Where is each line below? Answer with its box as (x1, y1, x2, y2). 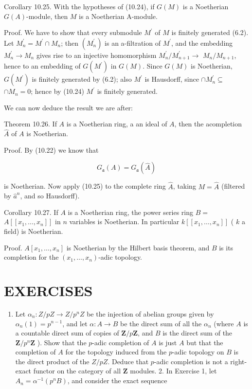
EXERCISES (4, 280, 93, 300)
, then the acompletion (174, 119, 242, 129)
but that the (186, 337, 223, 347)
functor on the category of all (33, 366, 121, 376)
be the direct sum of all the (120, 318, 202, 328)
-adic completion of (92, 337, 149, 347)
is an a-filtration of (105, 37, 161, 48)
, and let (62, 318, 88, 328)
